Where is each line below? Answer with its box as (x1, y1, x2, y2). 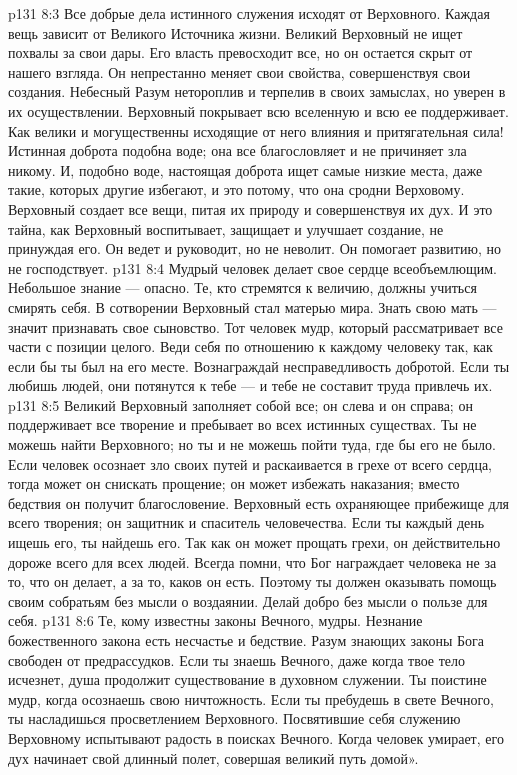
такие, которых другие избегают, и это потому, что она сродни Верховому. (8, 179, 465, 200)
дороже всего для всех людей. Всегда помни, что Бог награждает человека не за (8, 551, 497, 572)
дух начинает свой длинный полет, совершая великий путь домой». (8, 747, 419, 768)
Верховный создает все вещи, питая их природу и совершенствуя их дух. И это (8, 198, 493, 219)
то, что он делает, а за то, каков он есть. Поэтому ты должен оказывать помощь (8, 571, 497, 592)
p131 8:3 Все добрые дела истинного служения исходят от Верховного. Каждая (8, 3, 490, 23)
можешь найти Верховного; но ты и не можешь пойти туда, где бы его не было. (8, 434, 496, 455)
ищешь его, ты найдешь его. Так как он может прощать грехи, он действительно (8, 532, 501, 553)
